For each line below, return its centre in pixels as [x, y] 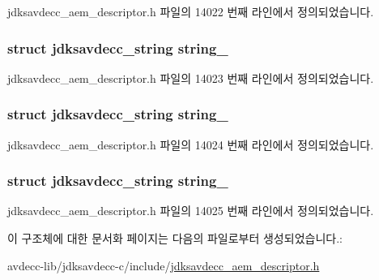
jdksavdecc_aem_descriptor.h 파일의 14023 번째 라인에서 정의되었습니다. [191, 78]
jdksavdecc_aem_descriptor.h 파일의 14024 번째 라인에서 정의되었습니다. [191, 144]
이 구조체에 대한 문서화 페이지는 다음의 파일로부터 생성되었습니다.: [175, 238]
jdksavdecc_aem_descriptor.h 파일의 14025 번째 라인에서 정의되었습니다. [191, 211]
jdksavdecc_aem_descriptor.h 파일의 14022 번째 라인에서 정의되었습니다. [191, 11]
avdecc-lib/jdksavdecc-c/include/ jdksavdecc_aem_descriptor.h [164, 265]
